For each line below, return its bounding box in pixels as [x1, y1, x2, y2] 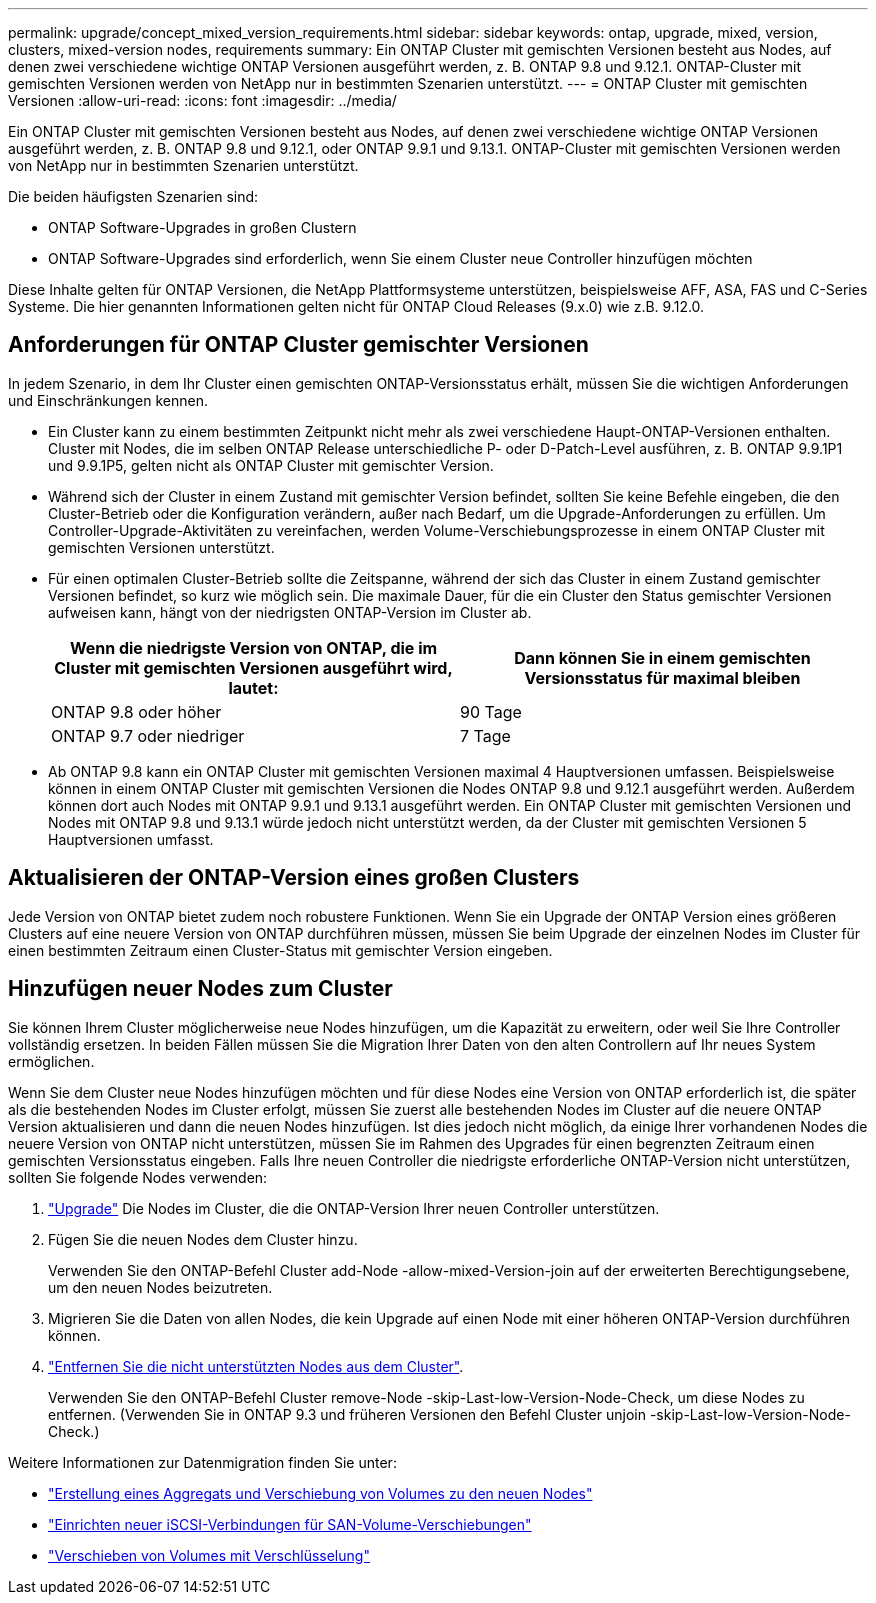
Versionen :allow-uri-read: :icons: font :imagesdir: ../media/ [8, 92, 397, 109]
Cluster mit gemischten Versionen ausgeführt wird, [54, 657, 453, 678]
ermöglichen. [8, 1052, 95, 1070]
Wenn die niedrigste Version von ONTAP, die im [69, 637, 438, 658]
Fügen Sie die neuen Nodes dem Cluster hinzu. [48, 1230, 358, 1248]
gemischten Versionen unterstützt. [48, 538, 275, 556]
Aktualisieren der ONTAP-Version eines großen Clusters [8, 865, 580, 891]
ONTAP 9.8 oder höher [51, 701, 222, 722]
